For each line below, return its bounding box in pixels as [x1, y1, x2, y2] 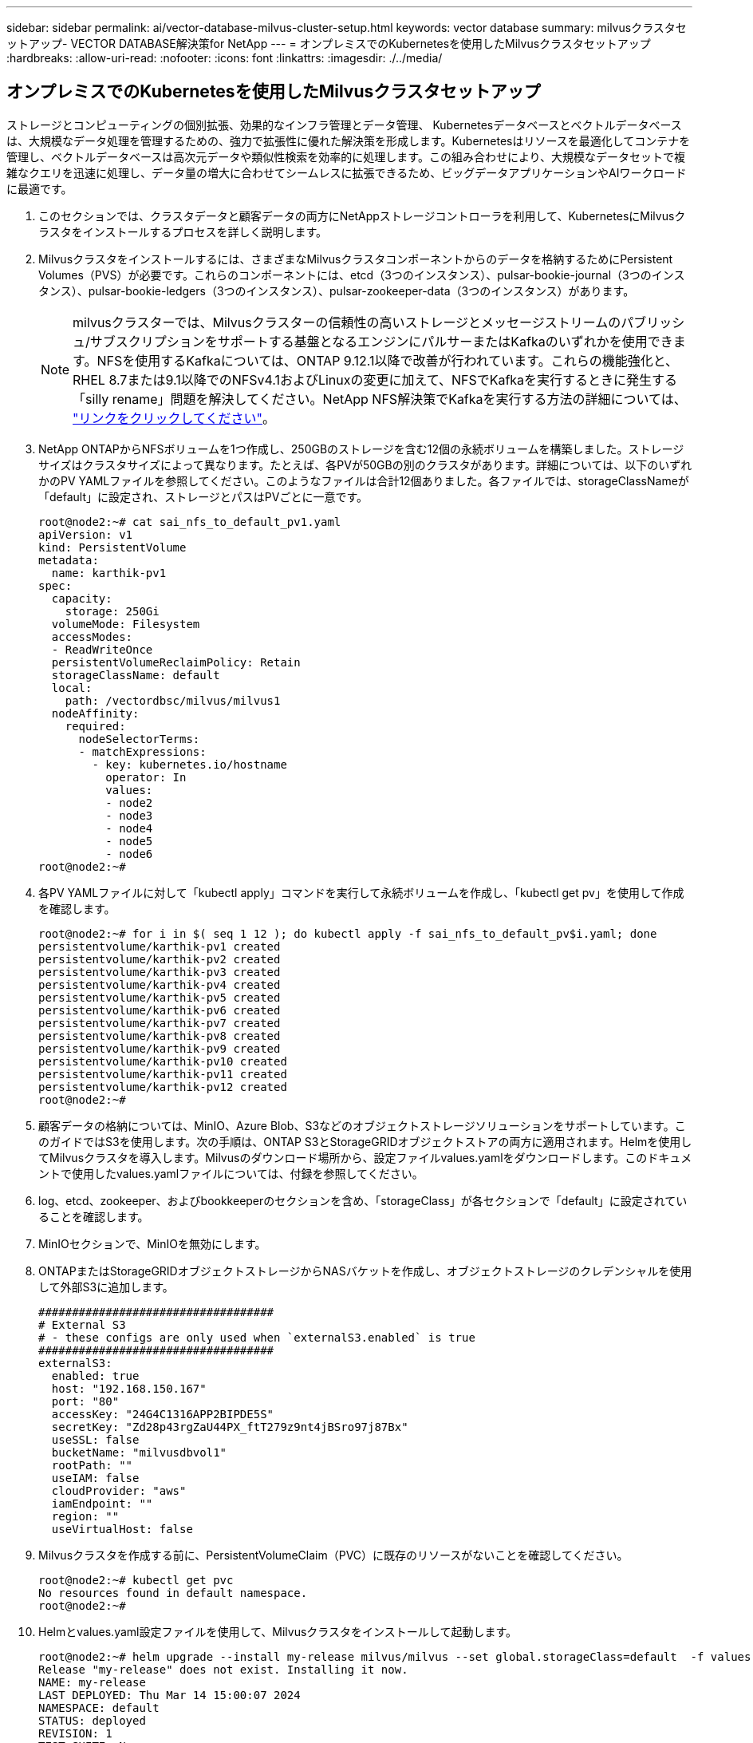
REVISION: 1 [38, 1726, 112, 1740]
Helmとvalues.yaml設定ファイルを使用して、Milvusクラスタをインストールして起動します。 [38, 1624, 517, 1638]
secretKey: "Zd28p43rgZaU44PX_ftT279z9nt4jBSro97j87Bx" [51, 1420, 408, 1433]
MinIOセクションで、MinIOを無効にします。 [38, 1236, 266, 1251]
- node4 [105, 821, 153, 835]
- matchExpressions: [78, 745, 207, 758]
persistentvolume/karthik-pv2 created [38, 952, 281, 966]
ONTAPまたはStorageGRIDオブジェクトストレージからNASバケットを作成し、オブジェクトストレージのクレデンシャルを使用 [38, 1263, 692, 1278]
